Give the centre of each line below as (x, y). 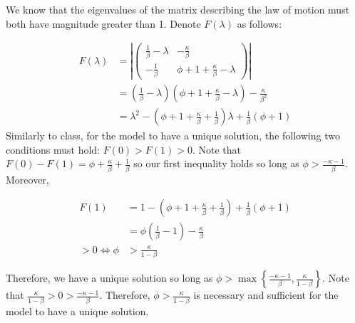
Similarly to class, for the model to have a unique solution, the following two (173, 136)
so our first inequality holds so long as (216, 163)
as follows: (259, 23)
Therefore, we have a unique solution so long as (109, 278)
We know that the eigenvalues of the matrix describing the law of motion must (178, 9)
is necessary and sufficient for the (266, 295)
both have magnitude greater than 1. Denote (103, 23)
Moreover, (27, 179)
